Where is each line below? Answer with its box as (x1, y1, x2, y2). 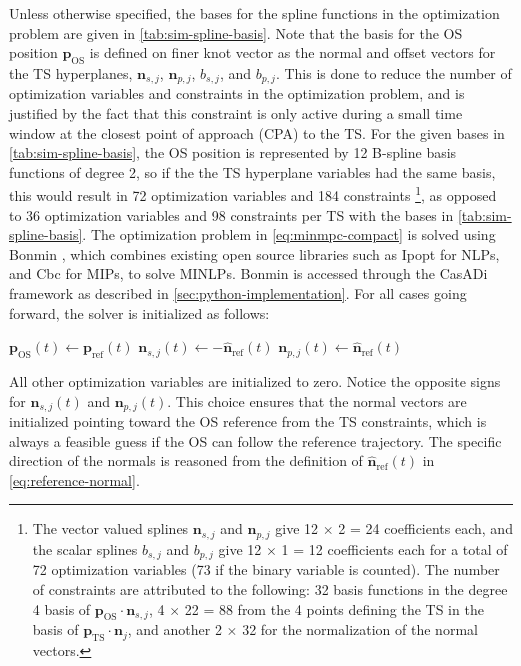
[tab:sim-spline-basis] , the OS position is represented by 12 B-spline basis (9, 142, 457, 163)
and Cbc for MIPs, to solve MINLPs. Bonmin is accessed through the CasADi (9, 263, 488, 284)
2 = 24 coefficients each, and (338, 518, 513, 539)
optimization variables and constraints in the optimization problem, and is (9, 83, 465, 104)
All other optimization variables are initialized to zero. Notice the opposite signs (9, 371, 501, 392)
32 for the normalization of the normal (242, 619, 478, 640)
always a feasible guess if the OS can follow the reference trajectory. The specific (9, 430, 502, 451)
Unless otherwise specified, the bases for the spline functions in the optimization (9, 3, 500, 23)
